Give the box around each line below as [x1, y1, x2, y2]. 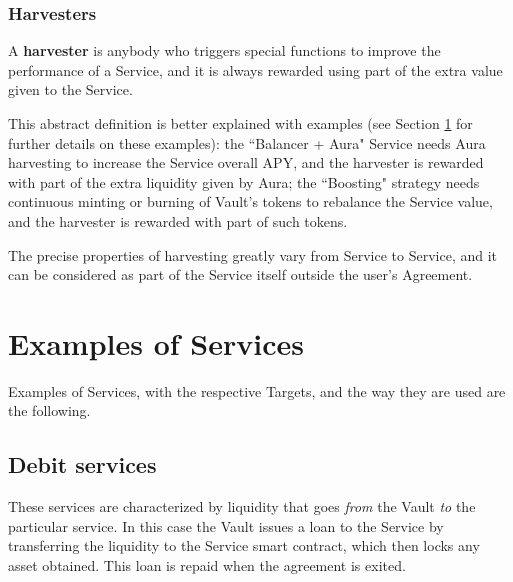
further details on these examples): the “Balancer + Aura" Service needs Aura [8, 132, 486, 153]
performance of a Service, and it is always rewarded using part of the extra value [8, 59, 503, 80]
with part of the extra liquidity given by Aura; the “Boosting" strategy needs [8, 171, 480, 192]
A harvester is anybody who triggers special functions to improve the [8, 40, 441, 61]
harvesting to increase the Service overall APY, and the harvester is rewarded [8, 152, 484, 173]
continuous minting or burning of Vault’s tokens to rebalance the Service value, [8, 191, 493, 212]
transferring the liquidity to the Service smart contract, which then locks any [8, 535, 480, 556]
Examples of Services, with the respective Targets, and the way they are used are [8, 380, 506, 401]
